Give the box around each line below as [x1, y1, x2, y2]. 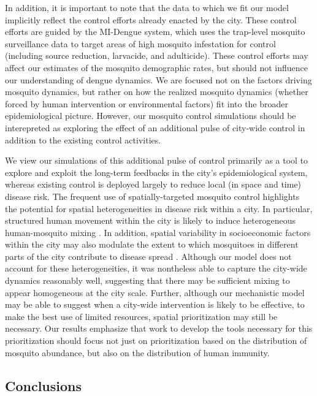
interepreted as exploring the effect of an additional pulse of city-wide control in [5, 121, 305, 134]
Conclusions [5, 376, 82, 395]
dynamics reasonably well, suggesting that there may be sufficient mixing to [5, 274, 290, 287]
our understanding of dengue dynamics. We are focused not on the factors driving [5, 73, 312, 86]
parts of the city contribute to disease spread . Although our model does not [5, 249, 292, 262]
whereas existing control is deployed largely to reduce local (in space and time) [5, 178, 302, 191]
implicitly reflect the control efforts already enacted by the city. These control [5, 13, 297, 26]
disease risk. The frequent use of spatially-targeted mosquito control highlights [5, 189, 300, 202]
